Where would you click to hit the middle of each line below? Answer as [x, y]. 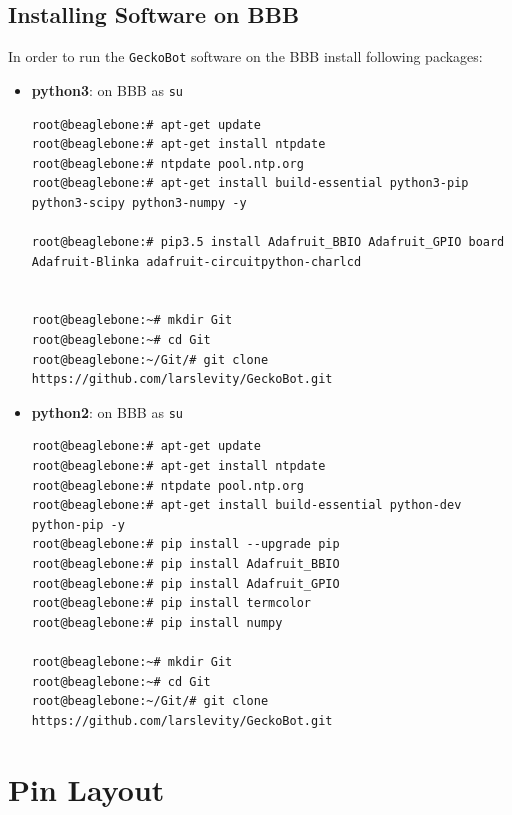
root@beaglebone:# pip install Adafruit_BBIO [185, 564]
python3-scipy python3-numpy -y [139, 202]
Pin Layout [86, 788]
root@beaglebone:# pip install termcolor [171, 603]
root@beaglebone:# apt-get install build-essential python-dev [246, 505]
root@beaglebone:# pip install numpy [157, 622]
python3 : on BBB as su [107, 89]
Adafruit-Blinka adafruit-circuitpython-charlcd [196, 261]
